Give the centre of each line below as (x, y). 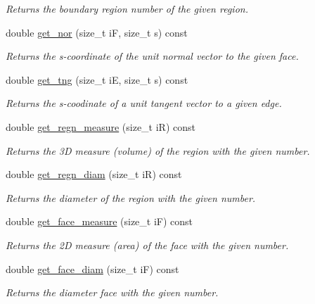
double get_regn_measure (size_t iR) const (101, 126)
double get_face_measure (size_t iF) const (99, 221)
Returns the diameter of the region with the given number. (131, 197)
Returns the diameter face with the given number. (112, 292)
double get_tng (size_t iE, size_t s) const (97, 79)
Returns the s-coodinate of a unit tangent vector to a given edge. (144, 103)
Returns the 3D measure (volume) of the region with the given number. (158, 150)
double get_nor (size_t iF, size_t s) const (97, 32)
